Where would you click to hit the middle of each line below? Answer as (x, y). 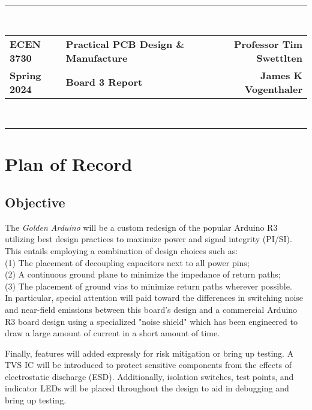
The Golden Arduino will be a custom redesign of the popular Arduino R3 (141, 227)
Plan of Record (69, 164)
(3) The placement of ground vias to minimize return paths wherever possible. (148, 286)
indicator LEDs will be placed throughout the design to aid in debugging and (147, 388)
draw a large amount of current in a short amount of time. (112, 333)
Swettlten (279, 58)
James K (281, 75)
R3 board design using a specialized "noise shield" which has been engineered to (151, 321)
